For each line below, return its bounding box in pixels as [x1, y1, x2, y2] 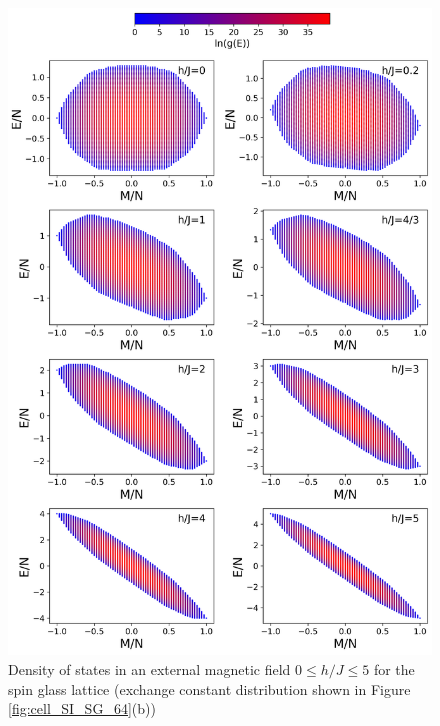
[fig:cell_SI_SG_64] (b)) [8, 698, 156, 719]
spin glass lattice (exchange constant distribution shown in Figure [8, 678, 411, 699]
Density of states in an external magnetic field [8, 658, 291, 679]
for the [373, 658, 415, 679]
